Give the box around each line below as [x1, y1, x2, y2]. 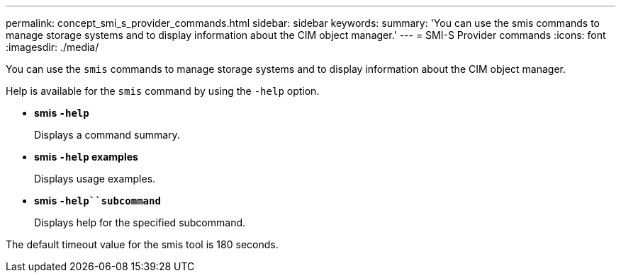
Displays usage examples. [34, 173, 156, 185]
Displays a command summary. [34, 129, 180, 141]
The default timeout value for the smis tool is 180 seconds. [6, 238, 279, 250]
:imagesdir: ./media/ [6, 41, 99, 53]
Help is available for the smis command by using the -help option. [6, 85, 320, 97]
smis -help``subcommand [34, 195, 161, 207]
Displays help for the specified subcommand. [34, 216, 246, 228]
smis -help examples [34, 151, 138, 163]
